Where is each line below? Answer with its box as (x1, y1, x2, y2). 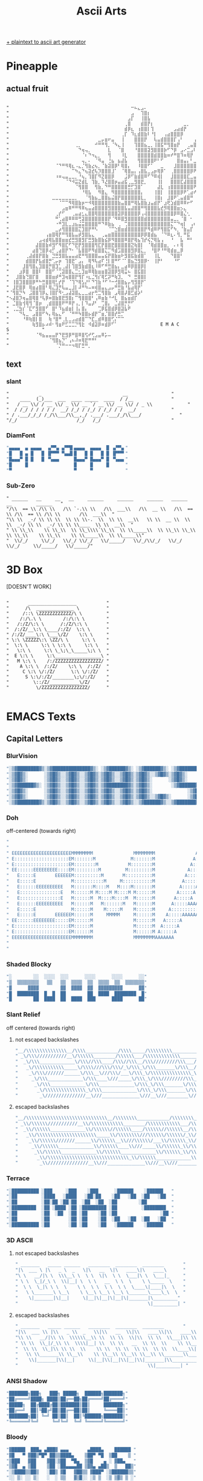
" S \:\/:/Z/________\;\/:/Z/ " (6, 673, 110, 680)
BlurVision (6, 752, 38, 760)
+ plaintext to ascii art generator (6, 38, 86, 46)
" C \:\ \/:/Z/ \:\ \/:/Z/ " (6, 669, 110, 675)
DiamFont (6, 431, 36, 439)
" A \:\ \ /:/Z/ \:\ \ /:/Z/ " (6, 663, 110, 669)
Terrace (6, 1174, 30, 1183)
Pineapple (6, 59, 58, 73)
